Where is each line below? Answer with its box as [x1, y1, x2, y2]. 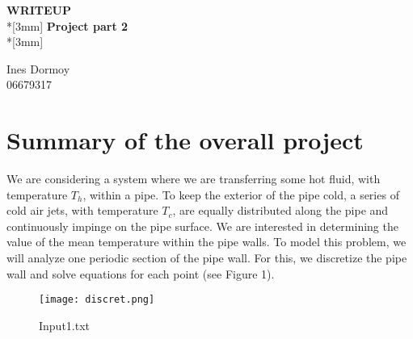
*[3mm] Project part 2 [6, 17, 129, 34]
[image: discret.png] [39, 294, 155, 306]
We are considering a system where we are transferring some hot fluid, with [6, 170, 381, 187]
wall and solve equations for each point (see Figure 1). [6, 265, 275, 282]
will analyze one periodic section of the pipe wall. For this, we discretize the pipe [6, 249, 407, 266]
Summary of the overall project [6, 123, 364, 157]
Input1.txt [39, 316, 91, 333]
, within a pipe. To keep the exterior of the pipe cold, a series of [82, 186, 399, 203]
